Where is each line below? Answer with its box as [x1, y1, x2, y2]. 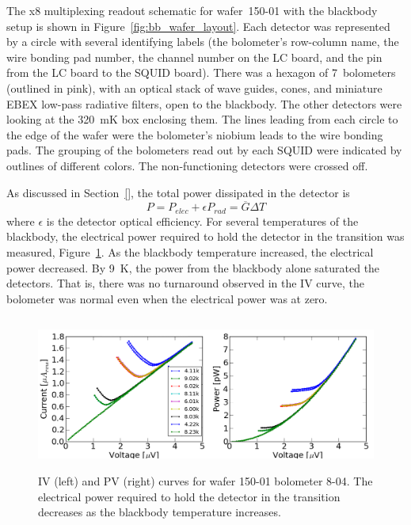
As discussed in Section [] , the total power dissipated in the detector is [6, 184, 350, 200]
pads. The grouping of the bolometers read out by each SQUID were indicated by [6, 142, 402, 158]
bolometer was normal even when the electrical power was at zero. [6, 290, 328, 306]
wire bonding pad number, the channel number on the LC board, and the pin [6, 48, 382, 65]
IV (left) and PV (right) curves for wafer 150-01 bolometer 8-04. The [38, 472, 373, 489]
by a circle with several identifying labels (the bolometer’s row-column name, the [6, 33, 399, 50]
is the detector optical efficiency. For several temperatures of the [46, 212, 359, 229]
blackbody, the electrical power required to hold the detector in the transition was [6, 228, 405, 245]
